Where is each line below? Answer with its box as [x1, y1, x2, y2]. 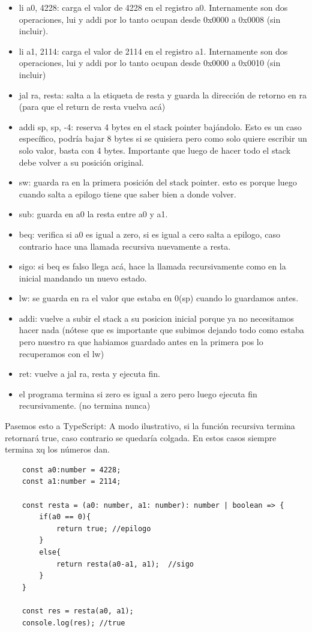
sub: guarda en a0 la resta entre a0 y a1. [19, 208, 168, 220]
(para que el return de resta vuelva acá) [19, 100, 166, 113]
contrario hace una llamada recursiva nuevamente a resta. [19, 239, 231, 252]
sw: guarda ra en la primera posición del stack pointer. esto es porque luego [19, 176, 297, 188]
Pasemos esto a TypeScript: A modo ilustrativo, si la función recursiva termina [5, 420, 295, 432]
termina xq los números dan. [5, 443, 110, 456]
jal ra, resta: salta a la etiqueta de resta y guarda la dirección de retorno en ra [19, 88, 307, 101]
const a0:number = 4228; [22, 465, 121, 474]
